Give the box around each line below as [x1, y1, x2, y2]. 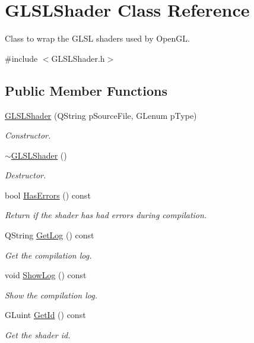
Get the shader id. [5, 329, 71, 341]
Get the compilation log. [5, 248, 92, 261]
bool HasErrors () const [5, 188, 91, 201]
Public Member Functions [5, 81, 167, 99]
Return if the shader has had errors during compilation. [5, 209, 207, 221]
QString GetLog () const [5, 229, 94, 241]
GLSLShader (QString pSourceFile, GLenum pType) [5, 109, 197, 121]
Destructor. [5, 169, 46, 181]
